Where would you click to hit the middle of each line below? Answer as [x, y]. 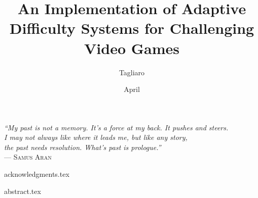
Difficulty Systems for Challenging [132, 28]
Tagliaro [132, 72]
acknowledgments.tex [37, 174]
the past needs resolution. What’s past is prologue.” [83, 147]
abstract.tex [23, 191]
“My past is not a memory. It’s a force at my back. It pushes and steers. [116, 127]
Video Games [132, 48]
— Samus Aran [28, 157]
